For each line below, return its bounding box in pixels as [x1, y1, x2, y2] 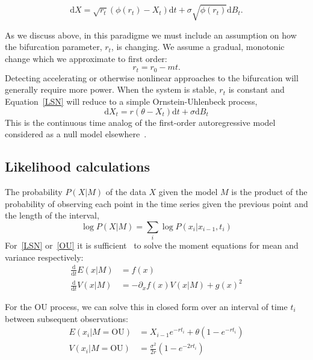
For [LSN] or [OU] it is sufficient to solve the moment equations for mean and [5, 239, 299, 252]
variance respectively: [5, 250, 84, 263]
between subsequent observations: [5, 312, 128, 324]
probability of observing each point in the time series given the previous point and [5, 197, 308, 209]
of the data [105, 185, 146, 197]
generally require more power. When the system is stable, [5, 83, 217, 96]
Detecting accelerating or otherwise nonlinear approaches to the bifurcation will [5, 71, 299, 84]
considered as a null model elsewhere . [5, 128, 147, 140]
